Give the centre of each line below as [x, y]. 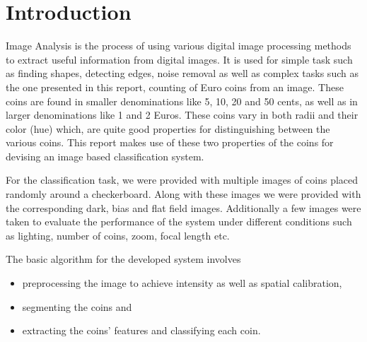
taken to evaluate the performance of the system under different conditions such [179, 222]
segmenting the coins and [77, 306]
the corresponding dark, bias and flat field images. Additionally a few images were [183, 207]
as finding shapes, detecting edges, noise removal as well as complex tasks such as [182, 73]
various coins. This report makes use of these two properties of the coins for [170, 142]
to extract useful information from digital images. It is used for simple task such [179, 59]
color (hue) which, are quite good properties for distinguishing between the [168, 128]
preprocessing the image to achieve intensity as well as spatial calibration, [182, 283]
